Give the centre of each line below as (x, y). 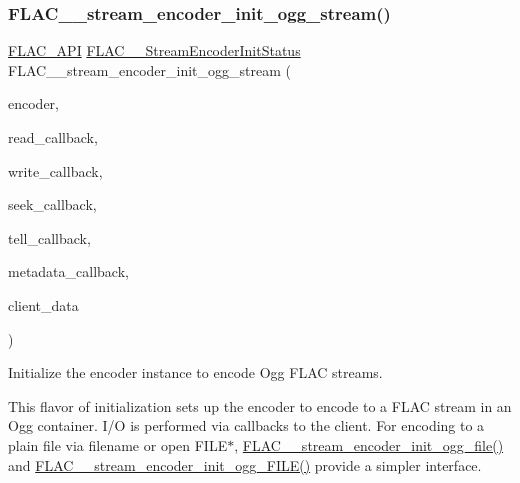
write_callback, (55, 170)
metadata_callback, (68, 271)
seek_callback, (52, 204)
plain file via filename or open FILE (118, 444)
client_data (43, 304)
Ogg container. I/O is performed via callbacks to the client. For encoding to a (246, 425)
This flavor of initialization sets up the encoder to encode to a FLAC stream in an (260, 405)
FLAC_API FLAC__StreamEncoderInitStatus (154, 50)
